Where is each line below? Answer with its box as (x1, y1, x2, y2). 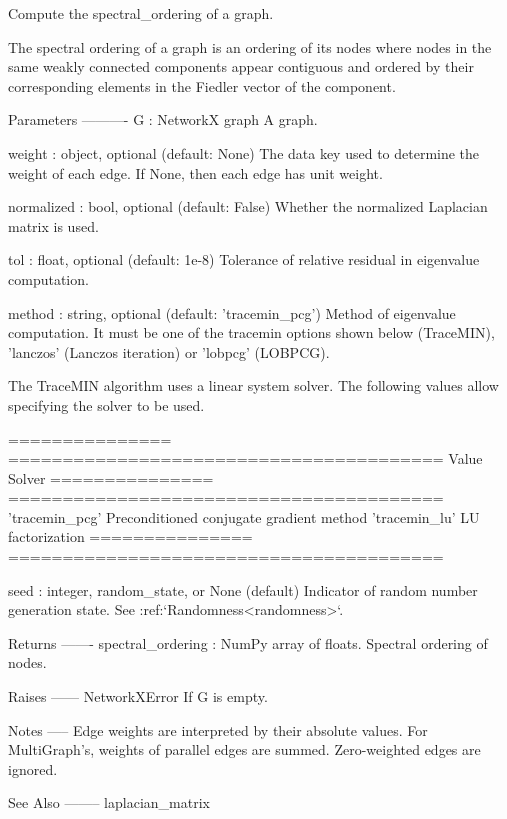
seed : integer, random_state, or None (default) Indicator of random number (8, 579, 478, 600)
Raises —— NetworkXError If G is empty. (8, 686, 268, 707)
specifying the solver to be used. (8, 394, 205, 415)
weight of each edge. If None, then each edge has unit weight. (8, 162, 383, 183)
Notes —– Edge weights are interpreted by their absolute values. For (8, 719, 428, 740)
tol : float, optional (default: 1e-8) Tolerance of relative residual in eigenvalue (8, 249, 480, 270)
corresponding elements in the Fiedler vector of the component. (8, 75, 396, 96)
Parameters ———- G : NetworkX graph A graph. (8, 109, 318, 130)
